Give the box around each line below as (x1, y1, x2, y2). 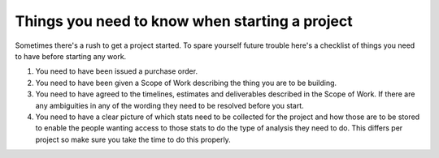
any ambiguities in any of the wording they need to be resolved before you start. (35, 100, 304, 110)
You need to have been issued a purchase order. (35, 66, 198, 76)
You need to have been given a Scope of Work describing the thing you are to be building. (35, 78, 337, 88)
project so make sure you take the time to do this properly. (35, 135, 231, 144)
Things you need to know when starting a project (15, 12, 353, 30)
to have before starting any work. (15, 51, 127, 61)
